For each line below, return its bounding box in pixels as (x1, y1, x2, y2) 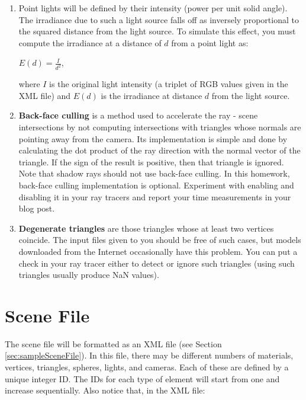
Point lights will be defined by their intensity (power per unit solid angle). (18, 2, 288, 14)
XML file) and (18, 89, 71, 101)
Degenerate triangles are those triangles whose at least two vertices (18, 222, 274, 234)
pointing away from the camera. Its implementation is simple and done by (18, 132, 288, 145)
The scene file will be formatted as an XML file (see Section (5, 337, 222, 350)
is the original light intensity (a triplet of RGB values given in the (49, 78, 288, 90)
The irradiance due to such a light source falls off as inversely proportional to (18, 13, 299, 25)
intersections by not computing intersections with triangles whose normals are (18, 121, 301, 133)
